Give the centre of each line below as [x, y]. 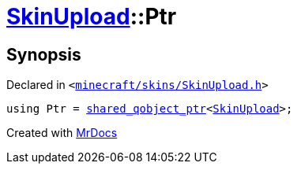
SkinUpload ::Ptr [92, 17]
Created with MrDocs [62, 133]
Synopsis [44, 54]
